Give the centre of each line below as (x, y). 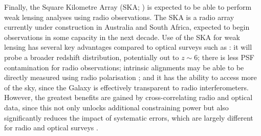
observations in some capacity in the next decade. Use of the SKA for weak (122, 37)
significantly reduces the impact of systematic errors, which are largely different (129, 117)
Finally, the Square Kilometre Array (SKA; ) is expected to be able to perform (128, 7)
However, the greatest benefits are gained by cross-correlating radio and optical (128, 97)
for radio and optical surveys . (51, 128)
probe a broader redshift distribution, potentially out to (92, 57)
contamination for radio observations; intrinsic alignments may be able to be (124, 67)
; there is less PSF (226, 57)
